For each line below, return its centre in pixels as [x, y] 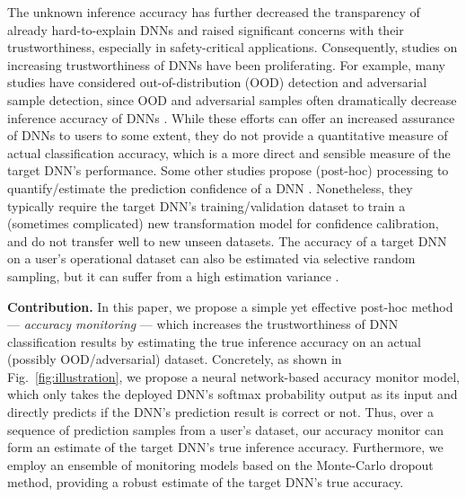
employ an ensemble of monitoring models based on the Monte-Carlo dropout [220, 464]
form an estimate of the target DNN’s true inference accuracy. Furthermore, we [225, 447]
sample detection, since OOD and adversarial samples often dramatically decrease [232, 99]
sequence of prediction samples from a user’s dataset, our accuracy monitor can [225, 429]
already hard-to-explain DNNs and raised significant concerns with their [206, 29]
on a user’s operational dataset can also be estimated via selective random [211, 258]
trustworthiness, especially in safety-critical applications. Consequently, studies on [233, 47]
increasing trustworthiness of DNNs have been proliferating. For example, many [226, 64]
